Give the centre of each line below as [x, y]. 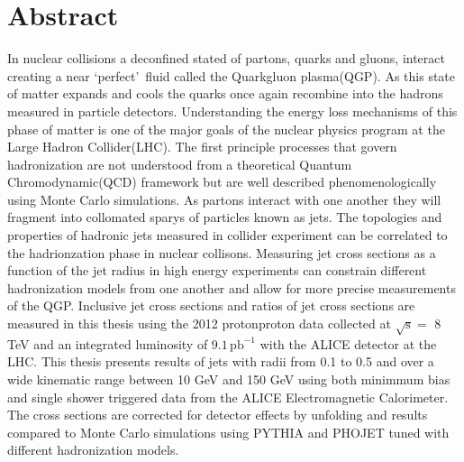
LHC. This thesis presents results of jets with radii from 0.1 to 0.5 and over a [221, 361]
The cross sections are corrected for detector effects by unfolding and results [218, 415]
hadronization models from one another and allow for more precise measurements [232, 287]
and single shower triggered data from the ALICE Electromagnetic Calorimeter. [228, 397]
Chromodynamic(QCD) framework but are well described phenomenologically [222, 182]
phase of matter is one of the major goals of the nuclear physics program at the [226, 129]
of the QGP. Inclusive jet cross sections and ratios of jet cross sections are [211, 305]
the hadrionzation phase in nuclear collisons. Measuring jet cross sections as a [222, 252]
